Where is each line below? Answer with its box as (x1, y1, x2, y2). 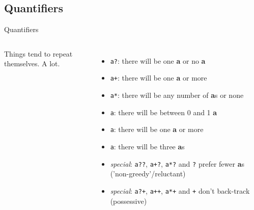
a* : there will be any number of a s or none (110, 90, 244, 100)
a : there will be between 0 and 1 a (110, 107, 217, 117)
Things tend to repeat (4, 48, 73, 59)
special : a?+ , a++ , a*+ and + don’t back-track (110, 185, 250, 196)
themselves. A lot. (4, 58, 60, 69)
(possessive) (110, 195, 147, 206)
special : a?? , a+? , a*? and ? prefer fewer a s (110, 158, 244, 169)
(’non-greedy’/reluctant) (110, 168, 186, 179)
